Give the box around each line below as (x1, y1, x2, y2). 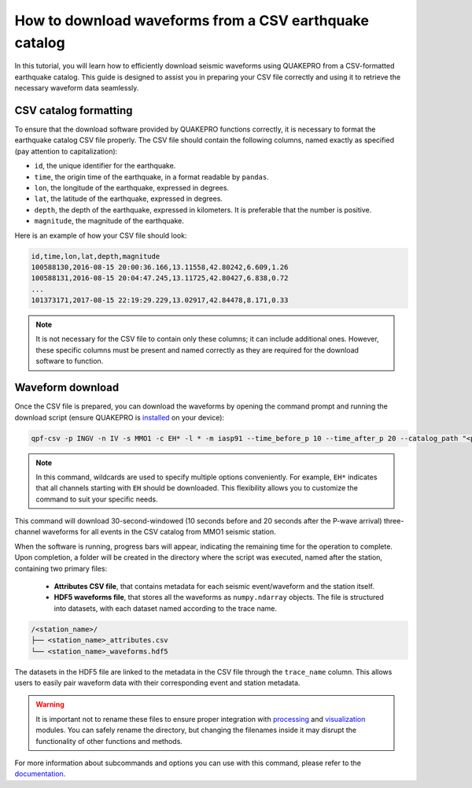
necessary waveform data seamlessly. (14, 83, 139, 93)
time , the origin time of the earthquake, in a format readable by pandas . (34, 172, 269, 181)
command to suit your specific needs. (35, 494, 159, 504)
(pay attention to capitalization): (14, 146, 118, 156)
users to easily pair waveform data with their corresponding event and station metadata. (14, 678, 301, 687)
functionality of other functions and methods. (35, 736, 183, 745)
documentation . (14, 769, 66, 779)
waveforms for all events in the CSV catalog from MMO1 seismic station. (42, 527, 277, 537)
